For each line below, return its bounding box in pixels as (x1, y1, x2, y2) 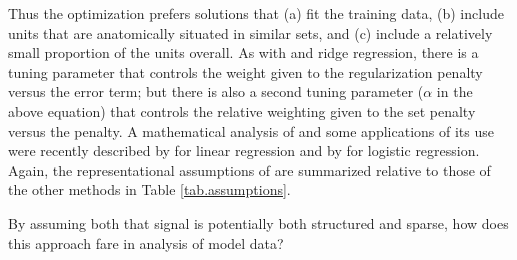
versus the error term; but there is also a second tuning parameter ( (8, 81, 424, 102)
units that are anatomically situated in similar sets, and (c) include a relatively (8, 22, 493, 43)
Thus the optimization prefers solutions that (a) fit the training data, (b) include (8, 3, 504, 23)
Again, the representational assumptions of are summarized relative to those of (8, 159, 491, 180)
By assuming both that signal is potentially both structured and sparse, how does (8, 212, 509, 233)
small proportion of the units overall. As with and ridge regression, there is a (8, 42, 479, 63)
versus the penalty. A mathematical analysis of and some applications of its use (8, 120, 494, 141)
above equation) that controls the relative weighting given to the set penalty (8, 100, 476, 121)
